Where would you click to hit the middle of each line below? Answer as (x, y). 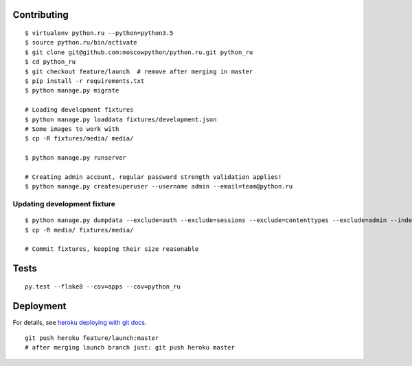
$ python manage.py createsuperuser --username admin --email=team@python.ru (159, 186)
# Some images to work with (72, 129)
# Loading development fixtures (79, 110)
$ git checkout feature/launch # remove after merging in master (139, 71)
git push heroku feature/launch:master (92, 338)
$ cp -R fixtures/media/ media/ (79, 138)
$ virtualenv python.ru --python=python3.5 (99, 33)
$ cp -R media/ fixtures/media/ (79, 230)
